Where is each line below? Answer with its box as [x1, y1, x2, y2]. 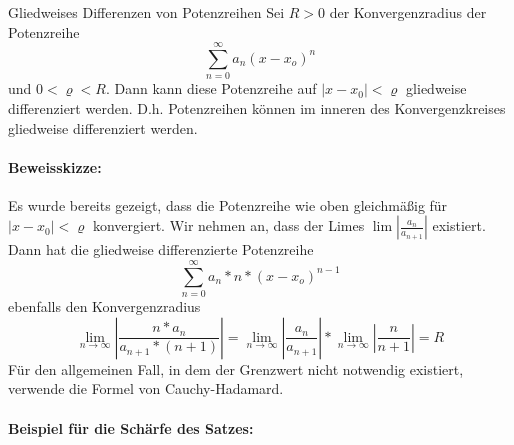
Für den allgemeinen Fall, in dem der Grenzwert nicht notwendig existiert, [8, 358, 464, 379]
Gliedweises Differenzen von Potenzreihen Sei [8, 2, 285, 22]
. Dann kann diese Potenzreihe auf [105, 78, 317, 99]
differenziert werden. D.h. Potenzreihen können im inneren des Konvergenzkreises [8, 97, 506, 118]
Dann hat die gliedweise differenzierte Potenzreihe [8, 239, 314, 260]
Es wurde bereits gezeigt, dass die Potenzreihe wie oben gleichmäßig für [8, 194, 448, 215]
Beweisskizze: [8, 156, 102, 177]
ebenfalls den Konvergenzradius [8, 296, 201, 317]
